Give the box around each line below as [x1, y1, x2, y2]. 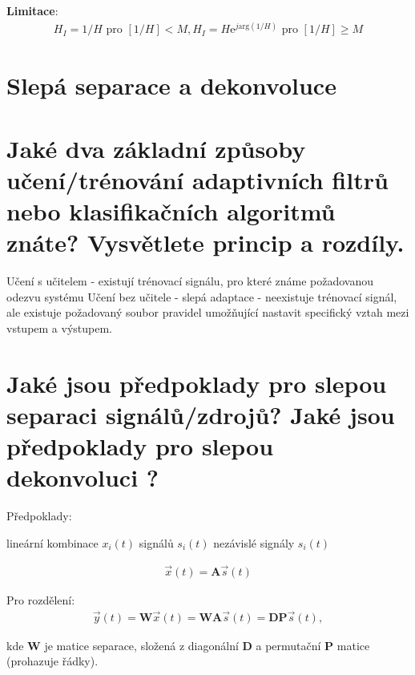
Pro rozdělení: [6, 591, 75, 608]
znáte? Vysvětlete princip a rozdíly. [6, 226, 405, 259]
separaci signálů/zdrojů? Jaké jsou [6, 398, 395, 430]
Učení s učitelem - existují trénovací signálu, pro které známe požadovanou [6, 273, 374, 289]
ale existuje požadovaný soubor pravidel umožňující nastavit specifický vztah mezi [6, 304, 409, 321]
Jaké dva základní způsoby [6, 131, 306, 164]
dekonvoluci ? [6, 461, 159, 494]
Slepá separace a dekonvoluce [6, 69, 336, 102]
